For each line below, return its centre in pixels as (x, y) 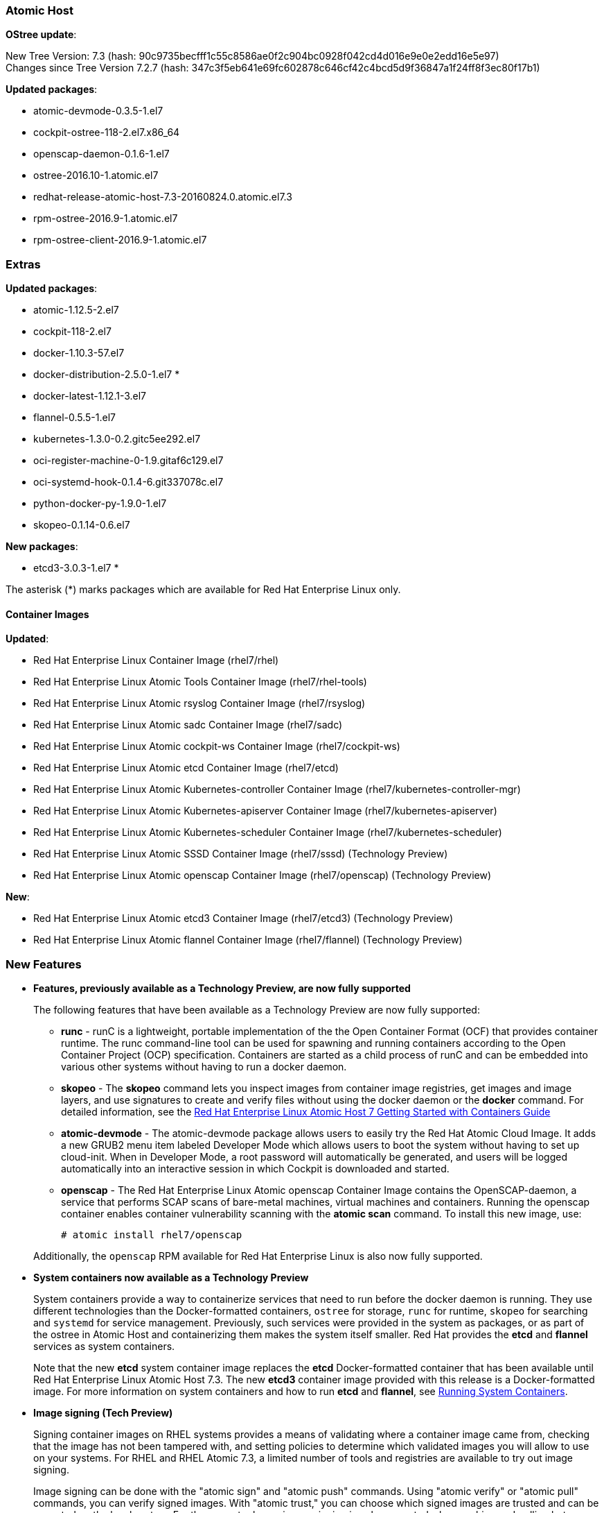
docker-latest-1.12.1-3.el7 (90, 396)
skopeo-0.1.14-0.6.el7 (82, 525)
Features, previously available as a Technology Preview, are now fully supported (222, 989)
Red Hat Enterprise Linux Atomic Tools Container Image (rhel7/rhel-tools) (200, 682)
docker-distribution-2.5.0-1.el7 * (107, 375)
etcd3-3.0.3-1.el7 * (76, 568)
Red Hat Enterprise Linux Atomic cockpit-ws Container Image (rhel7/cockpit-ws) (217, 746)
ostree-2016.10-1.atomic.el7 (96, 176)
